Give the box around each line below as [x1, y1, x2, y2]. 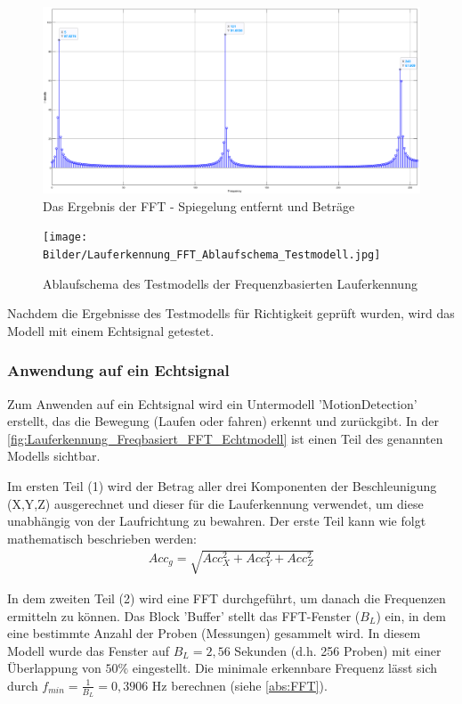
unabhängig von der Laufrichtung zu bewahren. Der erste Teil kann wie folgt [7, 512, 426, 530]
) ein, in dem [376, 606, 446, 625]
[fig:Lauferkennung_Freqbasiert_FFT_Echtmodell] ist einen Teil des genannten [7, 429, 443, 447]
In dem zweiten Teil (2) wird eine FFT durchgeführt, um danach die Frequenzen [7, 588, 446, 607]
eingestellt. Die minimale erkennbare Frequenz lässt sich [132, 659, 438, 677]
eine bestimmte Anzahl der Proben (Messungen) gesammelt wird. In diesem [7, 624, 421, 643]
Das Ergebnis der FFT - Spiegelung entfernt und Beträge [43, 196, 355, 215]
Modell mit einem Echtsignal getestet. [7, 321, 215, 340]
